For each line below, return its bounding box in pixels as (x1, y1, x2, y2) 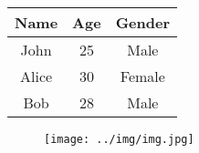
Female (120, 66, 165, 87)
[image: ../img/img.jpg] (44, 133, 194, 146)
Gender (115, 12, 171, 33)
